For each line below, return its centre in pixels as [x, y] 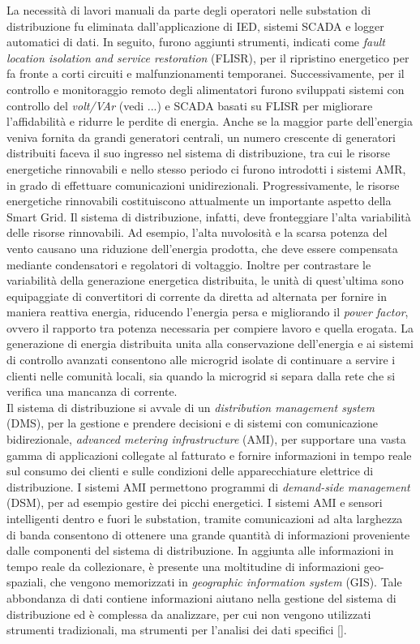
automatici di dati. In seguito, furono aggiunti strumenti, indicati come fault [196, 42]
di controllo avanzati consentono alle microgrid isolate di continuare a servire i [201, 360]
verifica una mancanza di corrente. [92, 391]
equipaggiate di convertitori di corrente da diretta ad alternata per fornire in [197, 296]
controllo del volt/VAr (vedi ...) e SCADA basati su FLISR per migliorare [190, 105]
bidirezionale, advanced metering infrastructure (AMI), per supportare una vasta [206, 439]
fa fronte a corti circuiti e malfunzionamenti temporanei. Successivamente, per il [206, 73]
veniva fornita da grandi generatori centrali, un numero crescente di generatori [201, 137]
